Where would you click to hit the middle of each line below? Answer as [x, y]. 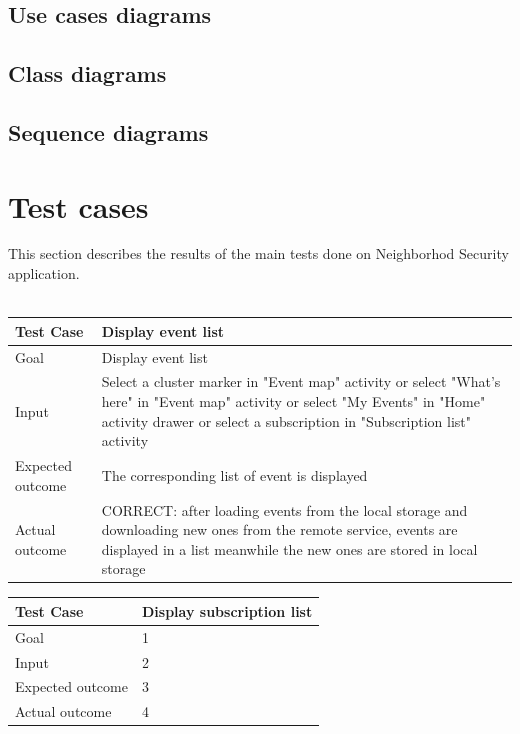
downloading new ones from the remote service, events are [279, 529]
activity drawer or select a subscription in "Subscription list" [286, 420]
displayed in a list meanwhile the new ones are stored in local [289, 548]
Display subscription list [227, 610]
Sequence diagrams [108, 131]
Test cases [78, 205]
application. [44, 273]
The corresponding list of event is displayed [234, 474]
